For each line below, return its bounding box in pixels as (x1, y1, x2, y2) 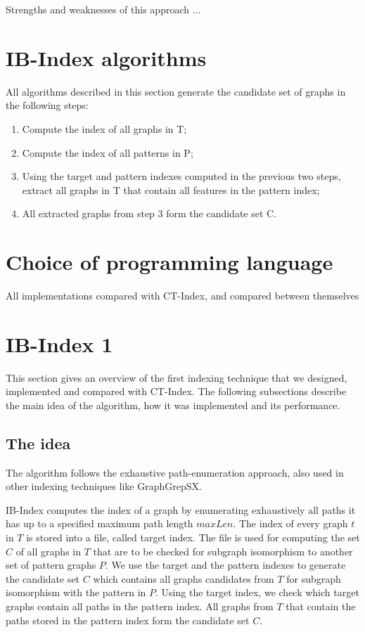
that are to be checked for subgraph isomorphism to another (93, 543, 353, 558)
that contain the (286, 599, 356, 614)
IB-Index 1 (6, 329, 113, 358)
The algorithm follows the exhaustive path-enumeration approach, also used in (6, 465, 344, 479)
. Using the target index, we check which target (155, 585, 359, 600)
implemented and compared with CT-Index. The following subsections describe (6, 384, 347, 399)
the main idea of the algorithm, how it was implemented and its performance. (6, 397, 340, 412)
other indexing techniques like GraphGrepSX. (6, 479, 202, 494)
